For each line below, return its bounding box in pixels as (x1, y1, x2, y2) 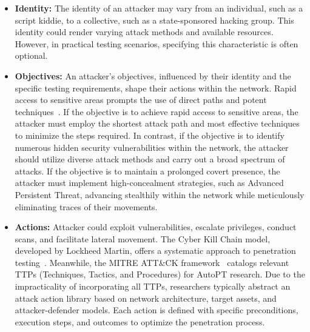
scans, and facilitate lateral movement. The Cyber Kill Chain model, (15, 232, 271, 245)
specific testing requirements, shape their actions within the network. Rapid (15, 81, 297, 94)
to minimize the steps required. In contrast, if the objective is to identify (15, 128, 285, 141)
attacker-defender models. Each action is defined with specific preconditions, (15, 304, 298, 316)
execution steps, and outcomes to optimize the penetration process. (15, 315, 265, 328)
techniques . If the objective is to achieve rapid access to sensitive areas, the (15, 105, 298, 118)
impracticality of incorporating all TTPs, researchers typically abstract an (15, 280, 291, 293)
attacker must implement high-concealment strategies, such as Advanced (15, 176, 284, 189)
